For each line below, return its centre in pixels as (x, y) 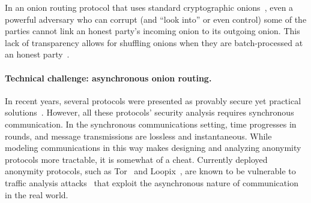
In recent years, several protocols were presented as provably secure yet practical (153, 100)
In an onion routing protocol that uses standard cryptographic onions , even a (149, 7)
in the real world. (37, 194)
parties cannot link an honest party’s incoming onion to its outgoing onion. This (152, 31)
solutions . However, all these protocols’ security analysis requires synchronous (149, 112)
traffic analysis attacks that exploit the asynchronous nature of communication (152, 182)
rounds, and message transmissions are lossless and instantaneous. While (138, 136)
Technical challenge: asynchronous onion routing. (108, 78)
